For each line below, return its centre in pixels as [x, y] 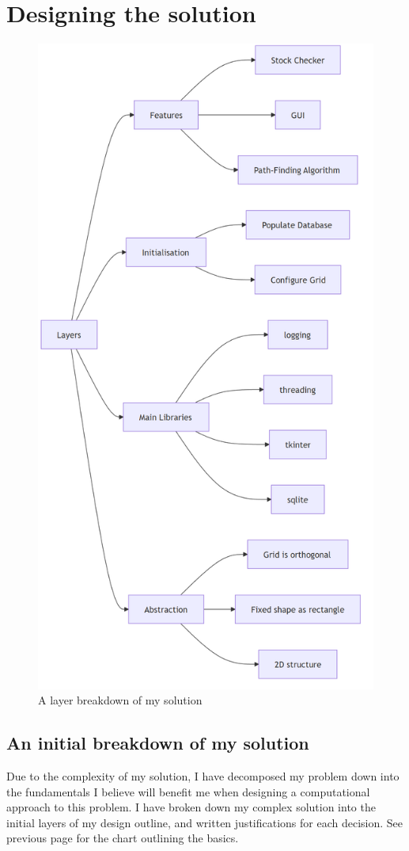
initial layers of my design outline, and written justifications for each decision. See [205, 822]
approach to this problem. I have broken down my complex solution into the [191, 807]
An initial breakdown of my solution [158, 743]
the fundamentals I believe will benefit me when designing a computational [188, 791]
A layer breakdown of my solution [120, 700]
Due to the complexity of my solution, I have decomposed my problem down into [203, 776]
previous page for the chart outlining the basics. [123, 838]
